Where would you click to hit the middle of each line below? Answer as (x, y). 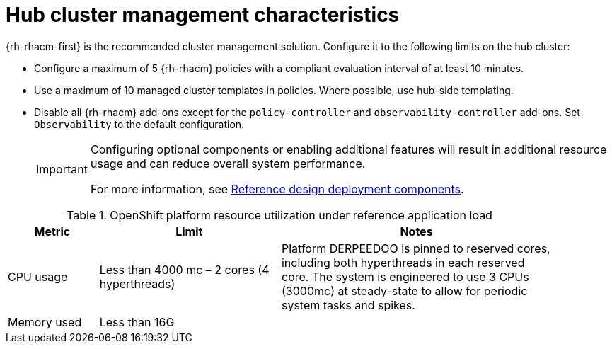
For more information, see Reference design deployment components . (277, 189)
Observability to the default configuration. (139, 124)
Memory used (45, 322)
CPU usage (38, 276)
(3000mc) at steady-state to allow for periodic (404, 291)
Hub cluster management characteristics (203, 15)
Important (62, 169)
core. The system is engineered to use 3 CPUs (405, 276)
